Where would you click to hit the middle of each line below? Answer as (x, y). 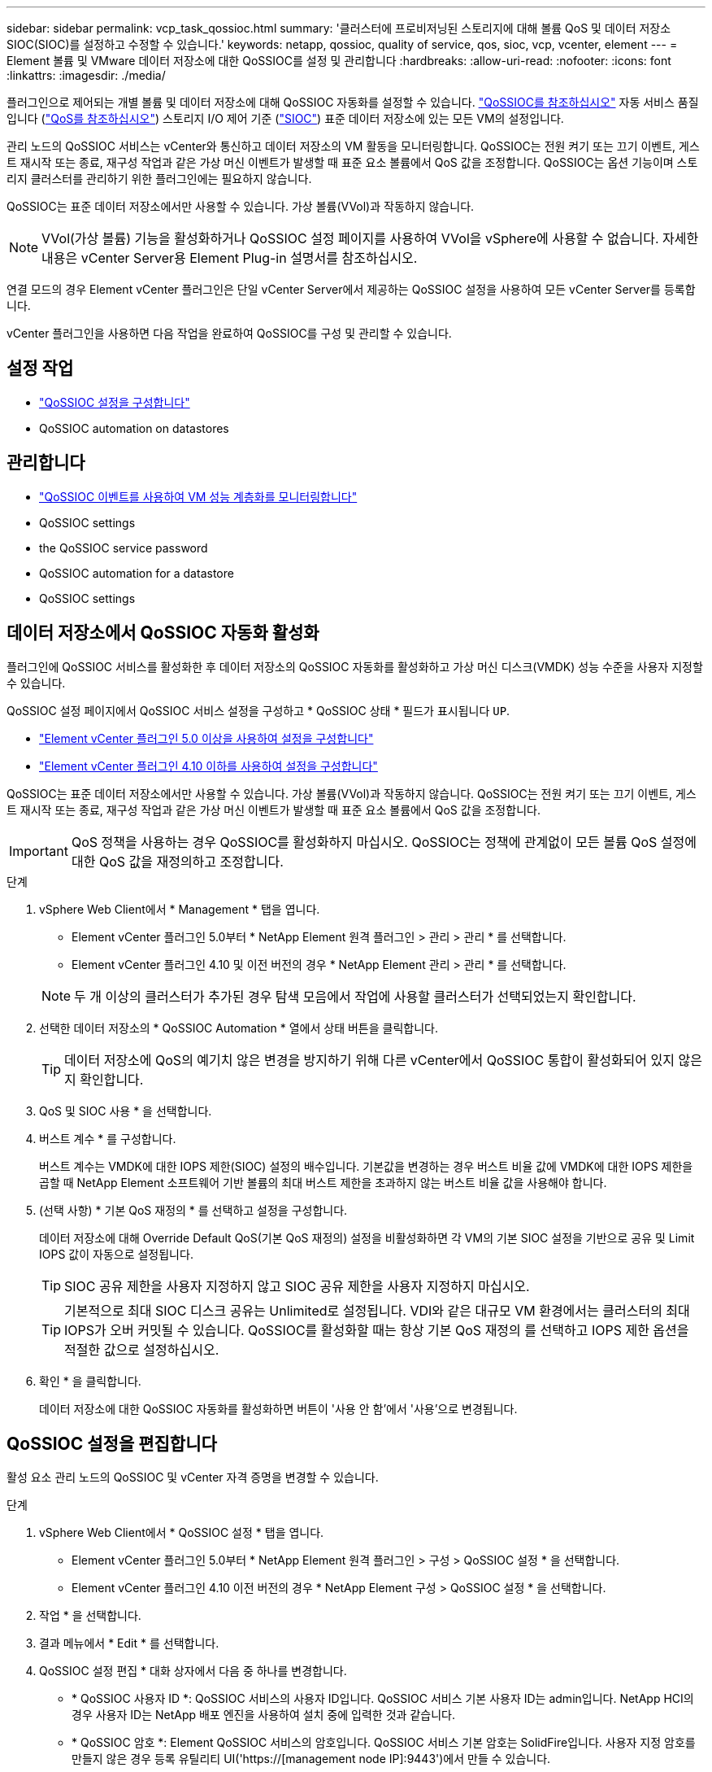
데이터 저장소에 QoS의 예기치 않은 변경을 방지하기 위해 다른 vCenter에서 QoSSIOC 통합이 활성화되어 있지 (369, 1060)
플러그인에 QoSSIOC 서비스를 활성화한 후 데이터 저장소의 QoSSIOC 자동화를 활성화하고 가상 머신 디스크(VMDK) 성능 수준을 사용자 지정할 (355, 666)
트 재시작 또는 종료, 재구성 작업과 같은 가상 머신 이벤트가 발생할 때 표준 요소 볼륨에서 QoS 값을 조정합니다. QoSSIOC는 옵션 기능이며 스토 (352, 162)
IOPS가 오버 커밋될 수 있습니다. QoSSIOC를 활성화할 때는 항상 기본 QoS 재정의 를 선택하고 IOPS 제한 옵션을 (377, 1330)
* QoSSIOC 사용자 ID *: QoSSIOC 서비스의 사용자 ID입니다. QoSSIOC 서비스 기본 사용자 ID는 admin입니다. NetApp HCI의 (383, 1699)
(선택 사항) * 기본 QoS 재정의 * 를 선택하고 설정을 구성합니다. (193, 1210)
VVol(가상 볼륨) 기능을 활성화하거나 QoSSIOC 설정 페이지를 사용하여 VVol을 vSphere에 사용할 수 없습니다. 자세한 (370, 238)
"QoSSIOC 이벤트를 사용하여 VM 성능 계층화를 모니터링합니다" (198, 496)
